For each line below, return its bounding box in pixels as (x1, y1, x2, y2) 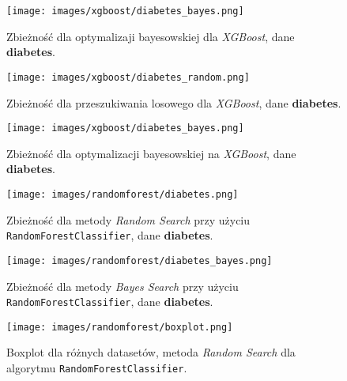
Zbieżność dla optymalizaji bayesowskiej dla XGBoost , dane (6, 28, 295, 44)
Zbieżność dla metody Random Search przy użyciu (6, 211, 251, 228)
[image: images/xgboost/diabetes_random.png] (6, 71, 250, 83)
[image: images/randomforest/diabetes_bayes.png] (6, 255, 273, 266)
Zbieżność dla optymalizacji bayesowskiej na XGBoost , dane (6, 145, 296, 161)
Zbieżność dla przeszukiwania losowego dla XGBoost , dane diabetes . (6, 94, 341, 111)
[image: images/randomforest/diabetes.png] (6, 188, 239, 200)
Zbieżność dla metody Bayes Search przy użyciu (6, 277, 239, 294)
